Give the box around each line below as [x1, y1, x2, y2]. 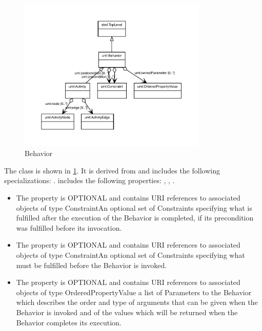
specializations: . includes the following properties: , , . [4, 175, 175, 186]
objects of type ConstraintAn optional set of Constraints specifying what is [16, 202, 252, 213]
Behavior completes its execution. [16, 317, 122, 327]
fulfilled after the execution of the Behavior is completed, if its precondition [16, 212, 254, 223]
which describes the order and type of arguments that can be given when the [16, 297, 258, 307]
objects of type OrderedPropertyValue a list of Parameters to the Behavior [16, 286, 252, 297]
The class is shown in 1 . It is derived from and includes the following [4, 165, 220, 175]
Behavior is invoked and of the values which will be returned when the [16, 307, 238, 317]
